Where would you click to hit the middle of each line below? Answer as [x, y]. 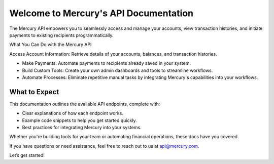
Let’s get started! [27, 155]
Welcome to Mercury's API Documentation [101, 13]
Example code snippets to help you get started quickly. [79, 120]
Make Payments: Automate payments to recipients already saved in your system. [107, 63]
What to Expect [34, 92]
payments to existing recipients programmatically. [61, 35]
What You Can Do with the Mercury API [50, 45]
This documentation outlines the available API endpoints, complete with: [85, 104]
